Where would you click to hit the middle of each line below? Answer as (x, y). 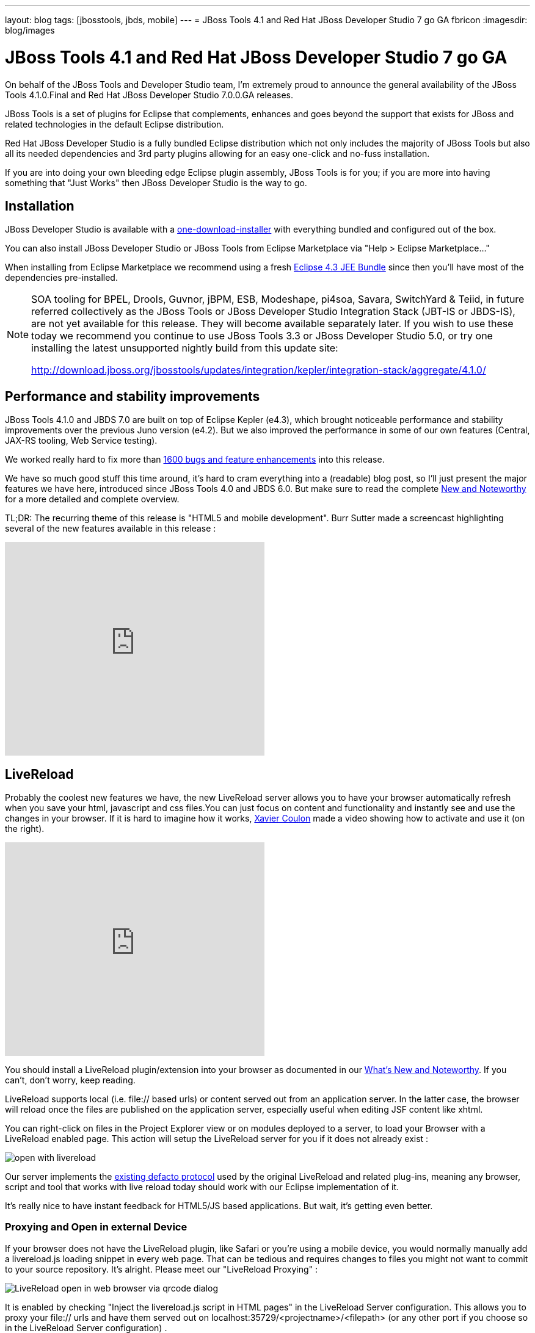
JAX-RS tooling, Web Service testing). (81, 441)
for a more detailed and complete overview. (92, 499)
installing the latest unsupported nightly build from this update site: (185, 348)
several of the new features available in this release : (111, 529)
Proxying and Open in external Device (96, 1227)
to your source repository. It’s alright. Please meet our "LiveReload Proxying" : (161, 1269)
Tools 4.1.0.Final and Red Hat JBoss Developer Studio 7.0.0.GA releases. (149, 95)
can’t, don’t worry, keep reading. (70, 1080)
